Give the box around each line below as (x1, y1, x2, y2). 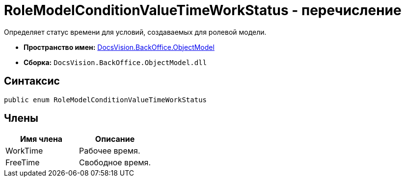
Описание (95, 134, 135, 144)
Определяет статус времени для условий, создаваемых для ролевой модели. (4, 27, 267, 36)
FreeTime (5, 158, 40, 168)
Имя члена (20, 134, 63, 144)
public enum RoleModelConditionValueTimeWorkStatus (4, 95, 207, 104)
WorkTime (5, 146, 43, 156)
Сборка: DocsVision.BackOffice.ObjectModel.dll (24, 58, 207, 67)
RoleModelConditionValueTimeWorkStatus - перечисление (4, 2, 402, 19)
